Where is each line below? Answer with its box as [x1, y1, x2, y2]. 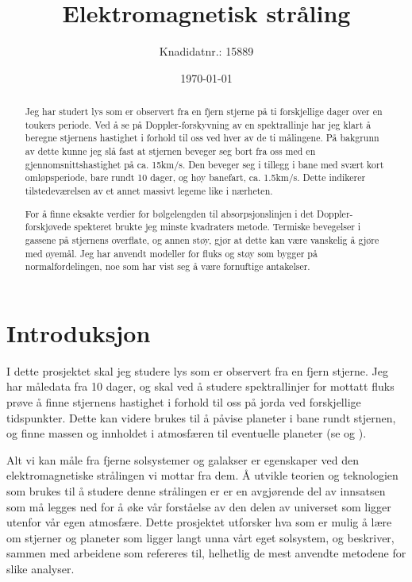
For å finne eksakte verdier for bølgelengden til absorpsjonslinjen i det [25, 206, 314, 220]
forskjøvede [25, 220, 71, 233]
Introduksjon [6, 316, 151, 349]
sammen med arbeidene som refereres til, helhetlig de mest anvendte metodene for [6, 545, 406, 561]
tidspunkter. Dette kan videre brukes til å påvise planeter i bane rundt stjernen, [6, 409, 396, 426]
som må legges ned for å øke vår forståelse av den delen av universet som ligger [6, 498, 391, 515]
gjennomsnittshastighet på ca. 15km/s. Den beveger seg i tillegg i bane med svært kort [25, 157, 384, 171]
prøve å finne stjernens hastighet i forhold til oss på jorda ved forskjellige [6, 394, 361, 410]
